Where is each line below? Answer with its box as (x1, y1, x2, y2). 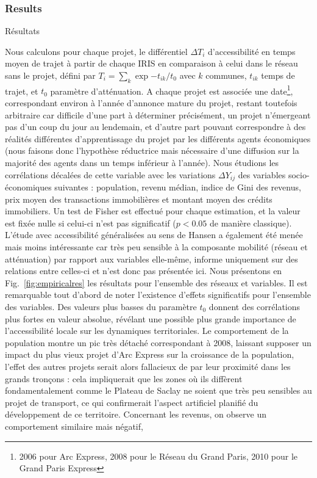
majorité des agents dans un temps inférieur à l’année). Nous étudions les (5, 156, 279, 169)
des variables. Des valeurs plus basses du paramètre (5, 300, 197, 313)
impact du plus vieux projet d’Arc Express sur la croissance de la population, (5, 348, 294, 361)
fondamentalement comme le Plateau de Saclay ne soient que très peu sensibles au (5, 384, 312, 397)
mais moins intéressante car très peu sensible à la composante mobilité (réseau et (5, 241, 308, 253)
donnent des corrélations (208, 300, 301, 313)
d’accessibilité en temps (208, 45, 296, 57)
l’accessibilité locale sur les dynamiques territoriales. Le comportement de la (5, 324, 289, 337)
